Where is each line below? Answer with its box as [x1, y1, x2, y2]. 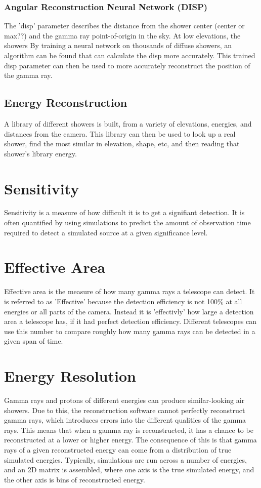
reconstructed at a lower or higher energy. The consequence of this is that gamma [4, 434, 257, 445]
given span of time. [4, 336, 63, 346]
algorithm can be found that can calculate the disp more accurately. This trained [4, 50, 255, 60]
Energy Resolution [4, 365, 136, 386]
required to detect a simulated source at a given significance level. [4, 227, 208, 237]
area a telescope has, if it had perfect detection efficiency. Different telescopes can [4, 316, 257, 327]
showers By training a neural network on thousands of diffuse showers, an [4, 40, 232, 51]
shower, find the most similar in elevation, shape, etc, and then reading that [4, 138, 240, 149]
